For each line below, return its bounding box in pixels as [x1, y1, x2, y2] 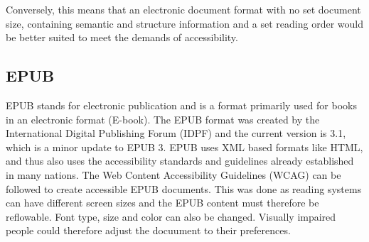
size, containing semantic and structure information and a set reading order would [6, 16, 364, 31]
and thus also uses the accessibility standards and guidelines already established [6, 153, 354, 168]
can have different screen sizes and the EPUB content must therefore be [6, 195, 319, 210]
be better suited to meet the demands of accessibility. [6, 30, 238, 45]
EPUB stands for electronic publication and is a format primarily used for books [6, 97, 357, 112]
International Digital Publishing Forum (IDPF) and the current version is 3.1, [6, 126, 346, 141]
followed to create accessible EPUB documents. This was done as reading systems [6, 181, 362, 196]
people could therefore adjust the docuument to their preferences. [6, 223, 291, 238]
